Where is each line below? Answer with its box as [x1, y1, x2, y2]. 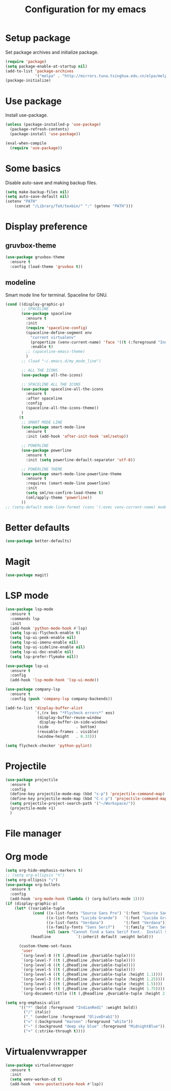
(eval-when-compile [5, 140, 47, 146]
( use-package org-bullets [5, 882, 60, 887]
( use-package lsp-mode [5, 607, 53, 612]
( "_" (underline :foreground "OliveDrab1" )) [23, 1014, 120, 1020]
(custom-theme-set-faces [18, 944, 72, 949]
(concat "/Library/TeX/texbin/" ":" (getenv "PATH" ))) [14, 204, 133, 209]
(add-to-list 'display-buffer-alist [5, 705, 83, 710]
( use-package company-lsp [5, 687, 60, 692]
